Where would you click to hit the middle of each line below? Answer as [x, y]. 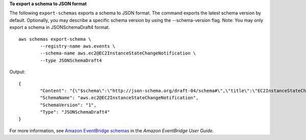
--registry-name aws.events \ [78, 46]
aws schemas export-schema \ [55, 39]
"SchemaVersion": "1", [68, 105]
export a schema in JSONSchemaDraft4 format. [60, 27]
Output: [17, 72]
